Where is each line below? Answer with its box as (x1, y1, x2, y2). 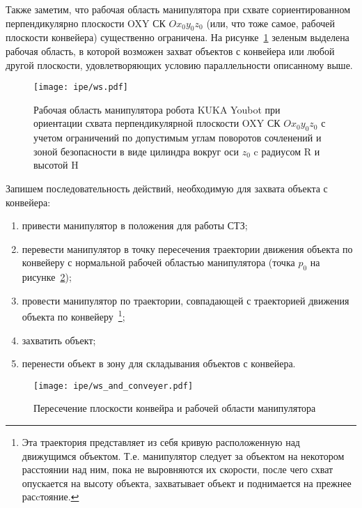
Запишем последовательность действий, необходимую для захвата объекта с (6, 181, 328, 195)
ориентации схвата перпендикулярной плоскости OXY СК (33, 116, 281, 130)
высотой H (33, 157, 79, 172)
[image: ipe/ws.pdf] (33, 82, 129, 93)
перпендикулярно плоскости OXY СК (6, 15, 166, 30)
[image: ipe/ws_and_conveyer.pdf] (33, 380, 194, 391)
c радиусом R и (253, 144, 320, 158)
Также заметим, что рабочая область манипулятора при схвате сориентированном (6, 2, 351, 16)
